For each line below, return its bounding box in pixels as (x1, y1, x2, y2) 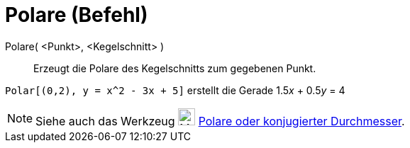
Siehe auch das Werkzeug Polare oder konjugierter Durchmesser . (35, 113, 405, 128)
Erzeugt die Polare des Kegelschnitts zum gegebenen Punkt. (33, 62, 316, 74)
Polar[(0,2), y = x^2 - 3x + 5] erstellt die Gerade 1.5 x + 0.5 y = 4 (5, 84, 345, 96)
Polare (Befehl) (5, 3, 148, 27)
